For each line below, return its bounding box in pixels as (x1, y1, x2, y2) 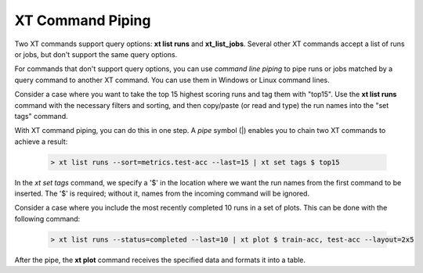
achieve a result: (14, 137, 68, 146)
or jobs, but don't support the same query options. (14, 49, 178, 59)
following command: (14, 214, 81, 223)
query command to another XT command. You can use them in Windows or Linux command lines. (14, 75, 330, 84)
